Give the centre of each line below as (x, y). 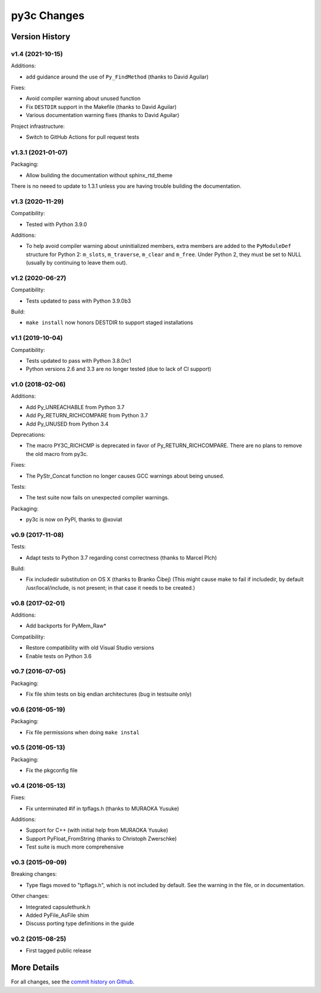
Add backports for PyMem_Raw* (66, 626)
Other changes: (30, 896)
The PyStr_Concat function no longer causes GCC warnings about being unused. (125, 476)
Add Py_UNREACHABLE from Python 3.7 (75, 407)
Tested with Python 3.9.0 (56, 224)
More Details (35, 968)
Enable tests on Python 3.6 (59, 656)
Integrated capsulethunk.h (58, 907)
